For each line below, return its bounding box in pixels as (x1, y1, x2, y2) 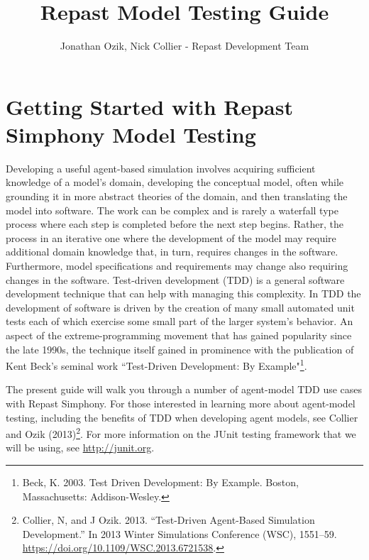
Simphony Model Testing (6, 119, 256, 148)
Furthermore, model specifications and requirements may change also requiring (6, 258, 348, 273)
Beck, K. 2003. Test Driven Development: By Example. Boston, (22, 475, 299, 490)
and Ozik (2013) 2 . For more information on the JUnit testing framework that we (6, 424, 356, 441)
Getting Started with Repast (6, 92, 293, 121)
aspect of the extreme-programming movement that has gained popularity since (6, 327, 352, 342)
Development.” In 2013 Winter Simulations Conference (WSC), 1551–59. (22, 526, 337, 541)
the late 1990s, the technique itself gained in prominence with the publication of (6, 341, 354, 356)
